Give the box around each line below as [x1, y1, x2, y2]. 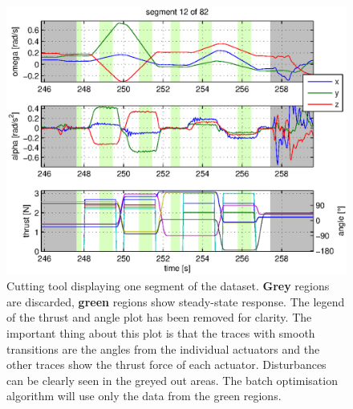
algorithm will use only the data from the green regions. [6, 387, 282, 404]
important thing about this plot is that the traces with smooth [6, 324, 315, 341]
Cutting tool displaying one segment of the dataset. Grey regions [6, 277, 330, 294]
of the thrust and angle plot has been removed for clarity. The [6, 309, 312, 326]
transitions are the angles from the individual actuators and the [6, 340, 320, 357]
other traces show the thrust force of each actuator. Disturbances [6, 356, 327, 373]
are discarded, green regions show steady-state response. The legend [6, 293, 345, 310]
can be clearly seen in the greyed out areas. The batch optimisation [6, 371, 338, 388]
